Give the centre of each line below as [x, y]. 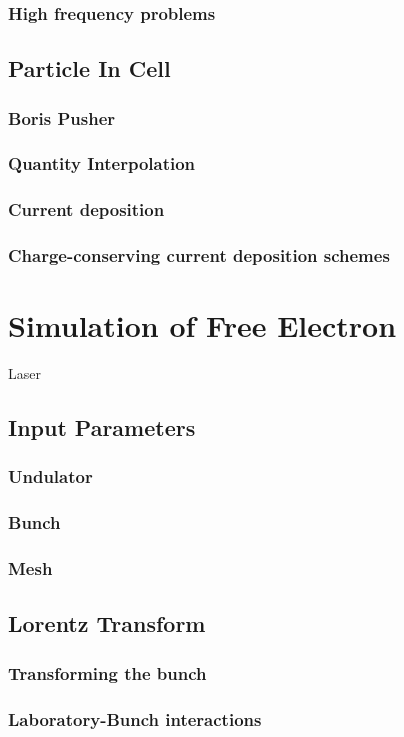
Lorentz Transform [107, 623]
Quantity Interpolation [102, 163]
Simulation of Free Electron [202, 325]
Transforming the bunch [107, 672]
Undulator [50, 476]
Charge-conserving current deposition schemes [199, 255]
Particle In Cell [89, 68]
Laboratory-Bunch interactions [135, 718]
